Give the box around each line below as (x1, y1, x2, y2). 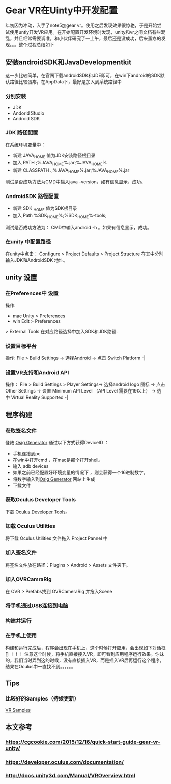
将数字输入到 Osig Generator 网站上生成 (12, 475, 96, 482)
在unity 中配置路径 (5, 238, 51, 245)
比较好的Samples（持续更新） (5, 695, 80, 702)
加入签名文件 (5, 549, 37, 556)
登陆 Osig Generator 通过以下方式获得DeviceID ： (5, 439, 109, 445)
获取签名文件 (5, 427, 37, 434)
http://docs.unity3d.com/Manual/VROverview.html (5, 772, 136, 779)
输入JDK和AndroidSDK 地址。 (5, 257, 68, 263)
